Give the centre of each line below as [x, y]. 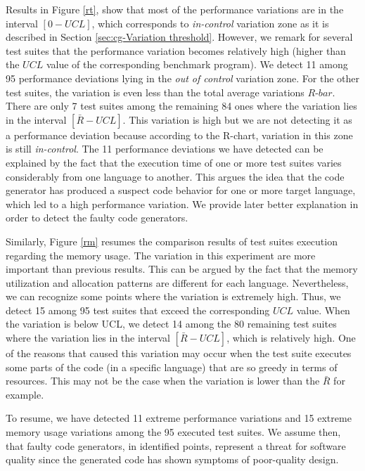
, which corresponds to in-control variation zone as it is [210, 23]
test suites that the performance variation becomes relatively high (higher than [176, 50]
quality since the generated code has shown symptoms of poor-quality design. [172, 459]
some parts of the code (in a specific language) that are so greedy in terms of [172, 367]
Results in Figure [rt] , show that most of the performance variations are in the [175, 9]
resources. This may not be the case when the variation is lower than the [163, 381]
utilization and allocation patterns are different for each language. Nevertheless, [177, 282]
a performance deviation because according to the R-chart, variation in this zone [179, 135]
